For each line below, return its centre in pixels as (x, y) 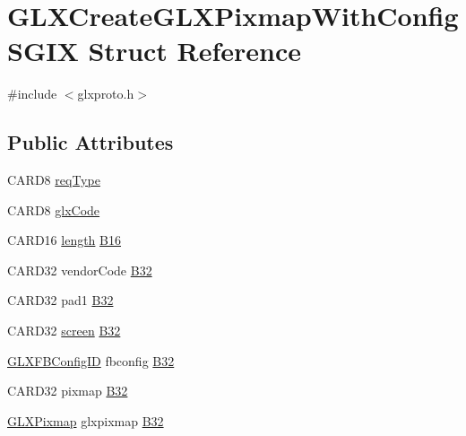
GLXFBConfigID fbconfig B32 (91, 360)
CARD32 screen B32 (64, 331)
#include (32, 94)
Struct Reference (195, 51)
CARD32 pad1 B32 (60, 300)
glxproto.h (106, 94)
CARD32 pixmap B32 (68, 391)
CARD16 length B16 (64, 240)
